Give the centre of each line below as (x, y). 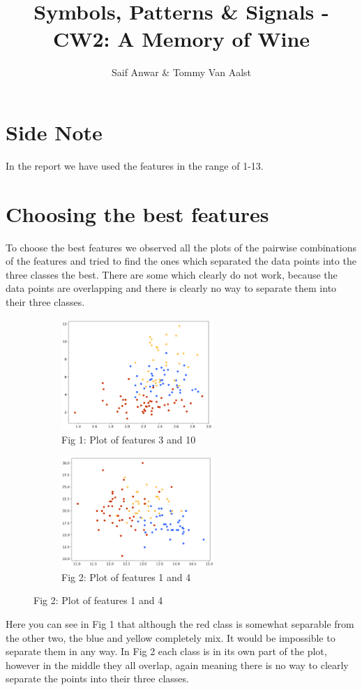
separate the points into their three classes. (97, 678)
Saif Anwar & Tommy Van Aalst (181, 72)
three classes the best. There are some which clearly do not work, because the (172, 274)
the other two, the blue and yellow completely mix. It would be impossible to (171, 637)
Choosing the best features (137, 213)
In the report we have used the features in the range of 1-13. (135, 165)
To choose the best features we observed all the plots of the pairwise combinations (181, 247)
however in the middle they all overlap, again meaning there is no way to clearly (177, 665)
